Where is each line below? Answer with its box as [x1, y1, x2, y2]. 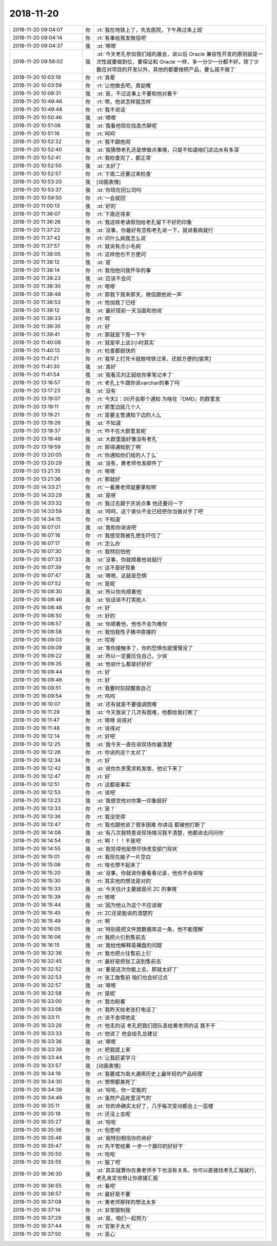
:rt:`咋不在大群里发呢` [96, 427, 148, 435]
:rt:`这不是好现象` [96, 564, 137, 571]
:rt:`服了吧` [96, 1159, 122, 1166]
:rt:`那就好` [96, 476, 122, 483]
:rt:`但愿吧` [96, 1126, 122, 1133]
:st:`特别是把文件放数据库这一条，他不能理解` [96, 926, 205, 933]
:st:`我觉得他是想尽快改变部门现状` [96, 845, 180, 852]
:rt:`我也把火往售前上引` [96, 949, 153, 956]
